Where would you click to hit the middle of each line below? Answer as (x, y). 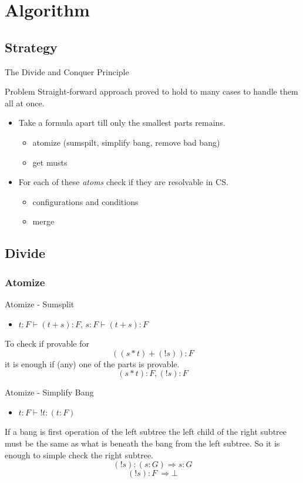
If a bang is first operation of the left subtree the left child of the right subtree (146, 432)
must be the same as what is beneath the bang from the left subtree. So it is (142, 443)
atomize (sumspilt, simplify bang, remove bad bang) (126, 142)
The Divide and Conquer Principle (67, 71)
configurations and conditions (85, 201)
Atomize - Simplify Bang (49, 392)
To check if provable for (47, 343)
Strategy (31, 47)
